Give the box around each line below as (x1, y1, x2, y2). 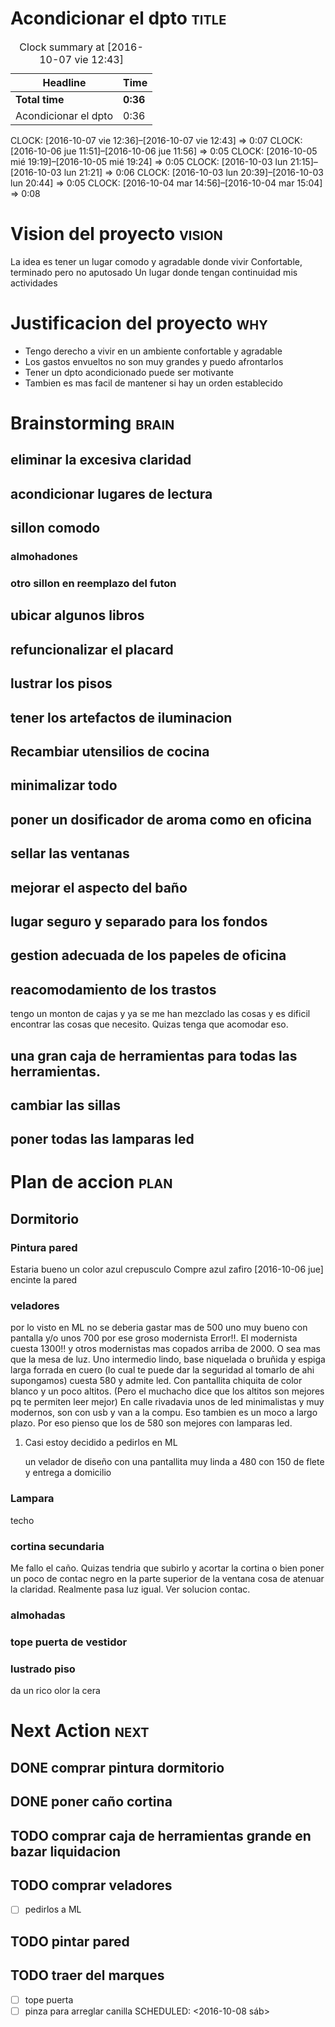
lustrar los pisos (10, 675, 113, 692)
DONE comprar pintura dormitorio (10, 1759, 225, 1776)
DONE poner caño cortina (10, 1793, 173, 1811)
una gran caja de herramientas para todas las (10, 1047, 298, 1064)
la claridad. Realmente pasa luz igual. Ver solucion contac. (10, 1583, 251, 1596)
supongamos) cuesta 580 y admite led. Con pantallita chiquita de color (10, 1375, 303, 1387)
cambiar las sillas (10, 1097, 121, 1114)
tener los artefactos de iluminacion (10, 709, 233, 726)
